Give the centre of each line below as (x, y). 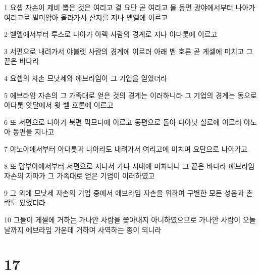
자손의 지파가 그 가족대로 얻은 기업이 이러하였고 (80, 176)
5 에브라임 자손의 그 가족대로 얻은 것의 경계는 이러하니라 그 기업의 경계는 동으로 (130, 95)
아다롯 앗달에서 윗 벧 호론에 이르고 (59, 105)
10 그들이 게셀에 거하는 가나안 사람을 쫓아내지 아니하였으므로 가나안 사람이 (122, 219)
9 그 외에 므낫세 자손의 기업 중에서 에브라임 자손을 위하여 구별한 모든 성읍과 (124, 192)
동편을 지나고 (34, 132)
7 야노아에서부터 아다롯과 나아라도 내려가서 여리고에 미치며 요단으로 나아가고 (126, 148)
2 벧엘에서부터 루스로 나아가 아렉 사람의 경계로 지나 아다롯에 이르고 (111, 34)
